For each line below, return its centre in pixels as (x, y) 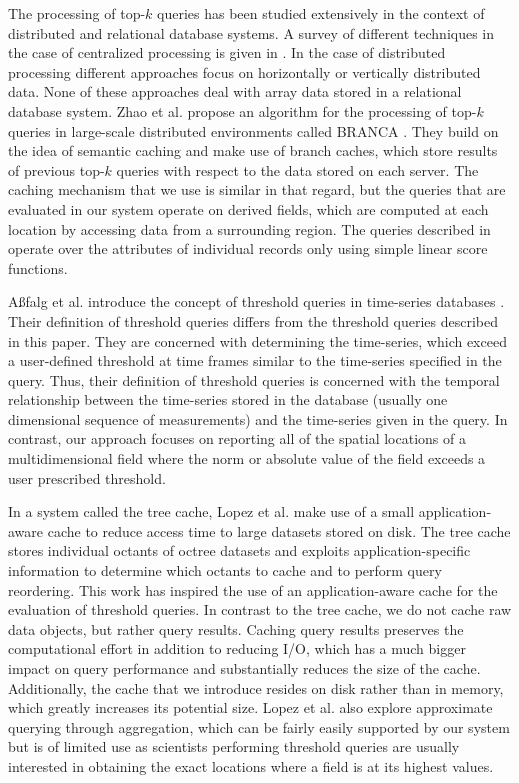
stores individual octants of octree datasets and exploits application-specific (239, 550)
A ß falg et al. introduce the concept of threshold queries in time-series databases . (256, 301)
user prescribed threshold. (87, 477)
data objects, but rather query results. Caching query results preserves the (236, 628)
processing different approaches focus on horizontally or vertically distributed (244, 71)
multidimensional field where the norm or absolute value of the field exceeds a (247, 458)
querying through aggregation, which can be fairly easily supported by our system (259, 726)
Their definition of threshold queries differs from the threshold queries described (253, 320)
